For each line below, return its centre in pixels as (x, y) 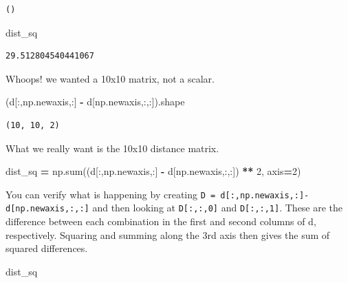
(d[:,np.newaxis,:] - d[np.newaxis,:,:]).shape (95, 102)
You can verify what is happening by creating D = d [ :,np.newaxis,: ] (155, 194)
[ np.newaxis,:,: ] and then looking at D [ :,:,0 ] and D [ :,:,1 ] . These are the (177, 208)
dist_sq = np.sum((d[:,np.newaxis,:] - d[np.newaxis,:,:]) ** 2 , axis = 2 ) (153, 171)
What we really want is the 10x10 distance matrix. (112, 148)
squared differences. (47, 248)
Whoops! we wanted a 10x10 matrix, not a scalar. (110, 78)
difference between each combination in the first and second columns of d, (161, 221)
